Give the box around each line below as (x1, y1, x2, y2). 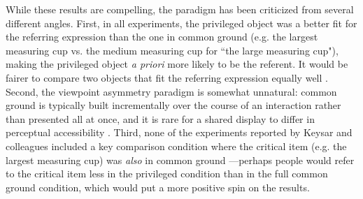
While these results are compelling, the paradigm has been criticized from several (6, 2, 354, 16)
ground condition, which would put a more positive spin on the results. (6, 179, 310, 194)
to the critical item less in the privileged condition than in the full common (6, 166, 328, 181)
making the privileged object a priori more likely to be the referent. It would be (6, 57, 348, 71)
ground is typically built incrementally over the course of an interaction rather (6, 98, 341, 112)
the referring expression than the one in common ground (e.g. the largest (6, 29, 318, 44)
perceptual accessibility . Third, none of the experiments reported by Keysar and (6, 125, 353, 140)
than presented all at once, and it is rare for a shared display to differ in (6, 111, 315, 126)
